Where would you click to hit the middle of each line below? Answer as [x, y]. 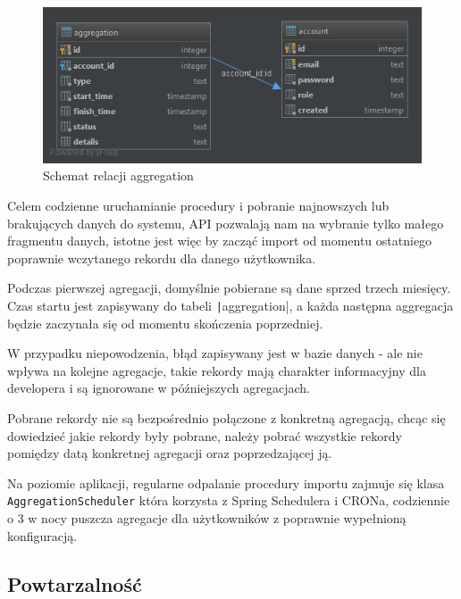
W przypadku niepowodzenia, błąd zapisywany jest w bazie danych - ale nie [215, 353]
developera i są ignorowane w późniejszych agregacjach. [159, 388]
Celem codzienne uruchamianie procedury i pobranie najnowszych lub [198, 206]
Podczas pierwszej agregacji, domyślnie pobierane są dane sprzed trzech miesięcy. [229, 288]
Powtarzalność [75, 583]
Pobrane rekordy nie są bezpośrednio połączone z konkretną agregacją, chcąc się [226, 418]
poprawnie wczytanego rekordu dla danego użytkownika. [162, 258]
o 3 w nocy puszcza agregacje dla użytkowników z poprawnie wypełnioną [207, 518]
